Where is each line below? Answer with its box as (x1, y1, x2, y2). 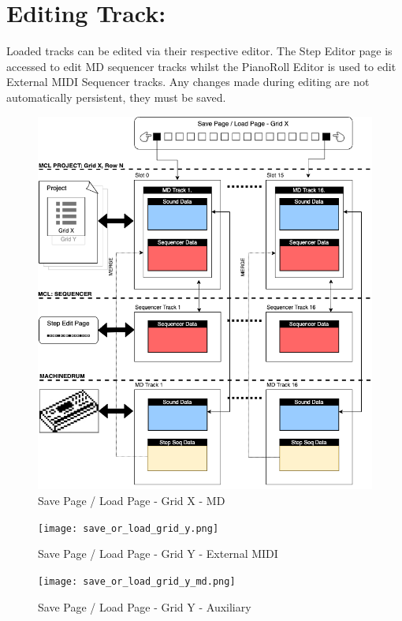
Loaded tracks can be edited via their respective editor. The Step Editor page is (6, 43, 393, 59)
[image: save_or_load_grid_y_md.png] (38, 575, 236, 587)
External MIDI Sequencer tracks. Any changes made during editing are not (6, 73, 370, 90)
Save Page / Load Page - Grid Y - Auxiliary (38, 598, 251, 615)
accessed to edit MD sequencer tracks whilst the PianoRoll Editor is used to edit (6, 58, 396, 74)
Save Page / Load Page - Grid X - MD (38, 492, 225, 509)
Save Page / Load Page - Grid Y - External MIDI (38, 545, 278, 562)
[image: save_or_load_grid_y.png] (38, 522, 219, 534)
